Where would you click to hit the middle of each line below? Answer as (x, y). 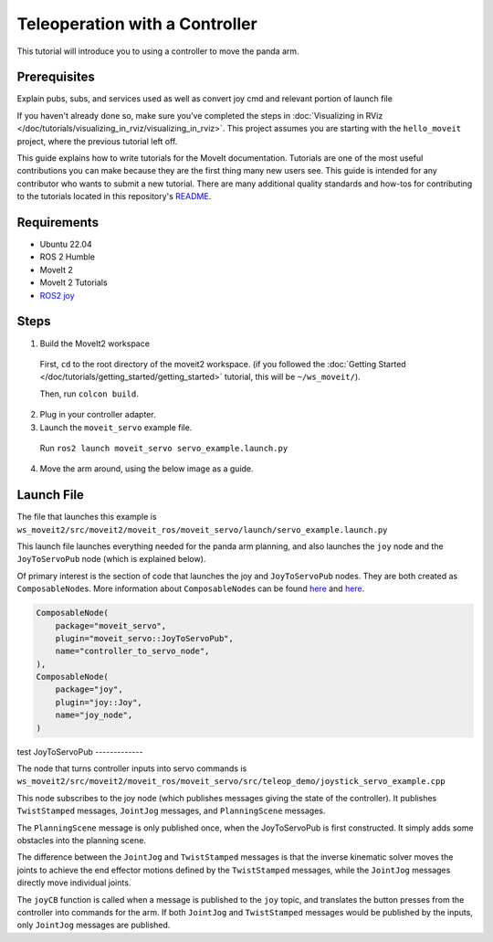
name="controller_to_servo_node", (132, 651)
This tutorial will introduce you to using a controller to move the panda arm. (158, 51)
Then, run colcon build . (89, 394)
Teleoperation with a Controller (137, 24)
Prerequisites (56, 77)
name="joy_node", (94, 715)
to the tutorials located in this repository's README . (114, 196)
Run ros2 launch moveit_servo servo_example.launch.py (164, 448)
